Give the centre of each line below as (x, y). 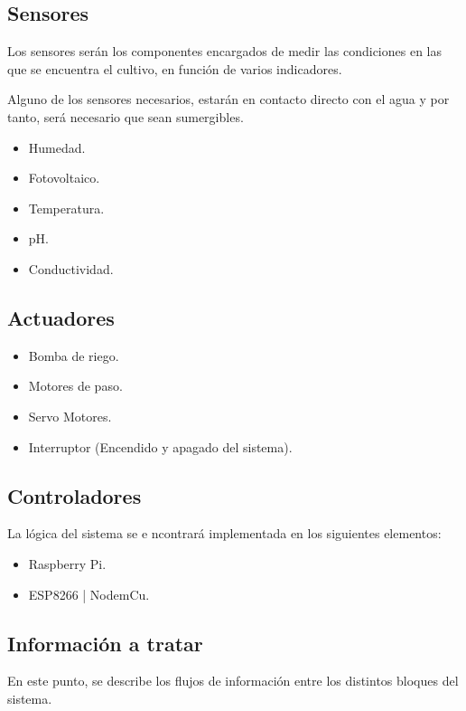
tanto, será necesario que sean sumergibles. (126, 116)
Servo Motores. (70, 416)
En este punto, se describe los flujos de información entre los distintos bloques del (233, 681)
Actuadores (61, 317)
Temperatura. (66, 208)
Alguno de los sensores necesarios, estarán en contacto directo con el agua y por (228, 99)
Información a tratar (105, 643)
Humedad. (57, 147)
